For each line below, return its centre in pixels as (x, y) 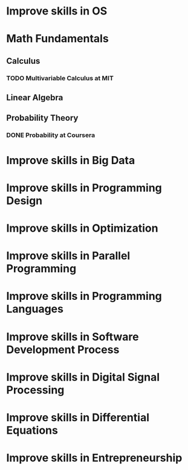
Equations (32, 430)
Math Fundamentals (57, 39)
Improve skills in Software (73, 337)
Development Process (63, 350)
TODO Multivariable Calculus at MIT (60, 78)
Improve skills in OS (57, 11)
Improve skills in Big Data (71, 160)
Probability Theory (42, 118)
